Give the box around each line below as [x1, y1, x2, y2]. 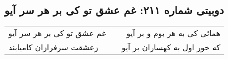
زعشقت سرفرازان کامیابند [8, 41, 98, 53]
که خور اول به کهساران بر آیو [122, 41, 221, 53]
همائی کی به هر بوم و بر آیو [126, 27, 221, 39]
